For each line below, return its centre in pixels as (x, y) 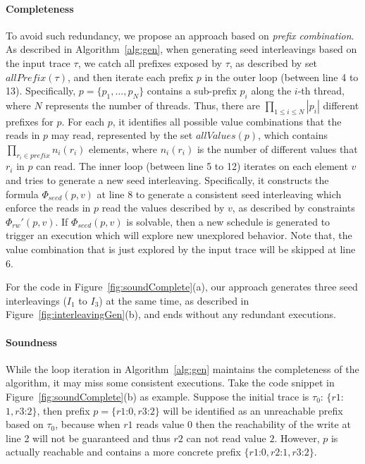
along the (271, 91)
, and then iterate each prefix (130, 77)
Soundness (31, 342)
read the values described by (163, 208)
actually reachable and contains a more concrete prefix (123, 452)
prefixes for (30, 121)
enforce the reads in (48, 208)
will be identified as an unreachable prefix (253, 410)
